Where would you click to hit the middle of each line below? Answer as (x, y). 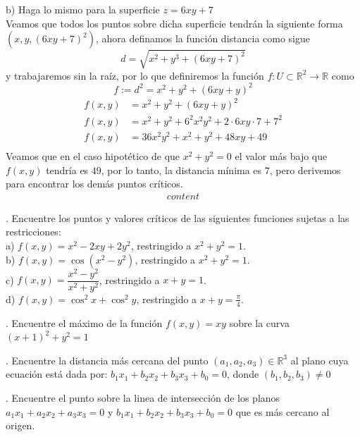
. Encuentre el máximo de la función (84, 322)
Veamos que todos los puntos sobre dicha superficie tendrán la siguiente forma (174, 23)
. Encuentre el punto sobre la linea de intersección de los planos (143, 397)
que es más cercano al (283, 411)
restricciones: (33, 232)
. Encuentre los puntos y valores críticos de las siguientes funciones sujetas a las (178, 217)
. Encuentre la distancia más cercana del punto (107, 360)
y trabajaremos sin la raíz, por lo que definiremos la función (135, 75)
